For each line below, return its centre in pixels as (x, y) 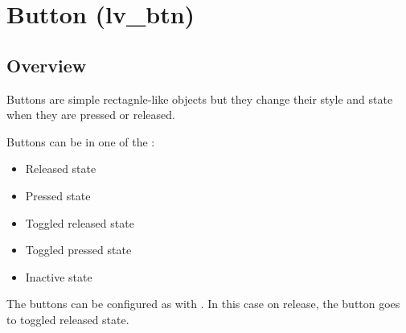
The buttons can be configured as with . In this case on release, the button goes (203, 304)
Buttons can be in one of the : (81, 141)
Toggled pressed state (78, 250)
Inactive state (59, 276)
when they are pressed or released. (91, 115)
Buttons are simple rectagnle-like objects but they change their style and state (200, 99)
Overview (47, 65)
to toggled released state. (68, 319)
